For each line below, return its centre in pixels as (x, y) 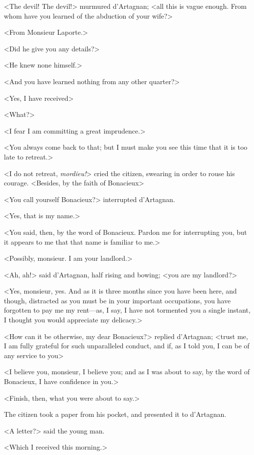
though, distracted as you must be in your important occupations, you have (117, 300)
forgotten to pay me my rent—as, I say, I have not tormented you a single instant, (127, 310)
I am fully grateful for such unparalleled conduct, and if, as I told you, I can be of (127, 346)
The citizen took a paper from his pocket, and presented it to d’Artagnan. (115, 414)
